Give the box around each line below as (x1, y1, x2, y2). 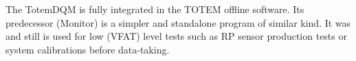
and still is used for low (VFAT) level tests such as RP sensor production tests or (5, 29, 347, 43)
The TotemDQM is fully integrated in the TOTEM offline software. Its (5, 2, 304, 16)
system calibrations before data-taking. (5, 42, 170, 56)
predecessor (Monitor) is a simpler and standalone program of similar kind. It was (5, 15, 351, 29)
